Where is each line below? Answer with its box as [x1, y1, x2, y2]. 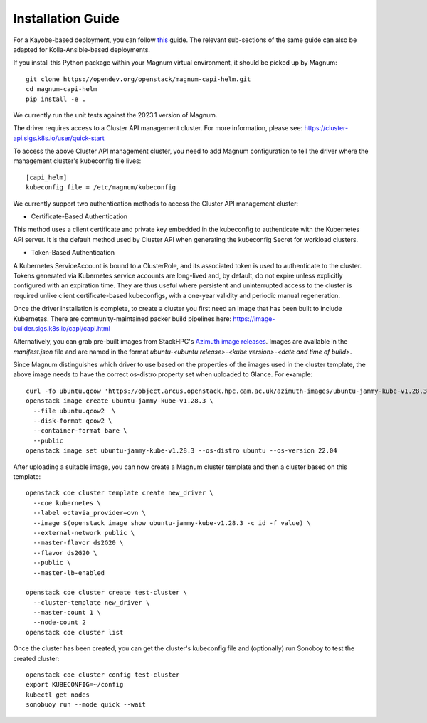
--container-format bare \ [33, 427, 127, 435]
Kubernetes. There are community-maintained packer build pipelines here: [13, 314, 231, 323]
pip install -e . [26, 95, 86, 103]
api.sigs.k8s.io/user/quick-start [13, 134, 105, 142]
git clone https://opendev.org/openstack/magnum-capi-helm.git [26, 75, 251, 83]
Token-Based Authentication [31, 248, 115, 257]
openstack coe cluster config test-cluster [26, 671, 180, 679]
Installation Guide [13, 11, 120, 26]
